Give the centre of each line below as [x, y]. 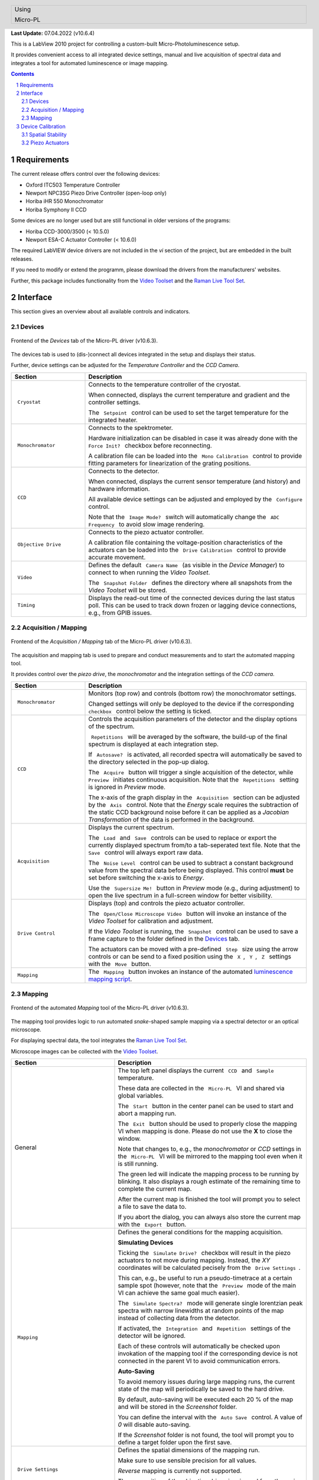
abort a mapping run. [147, 1114]
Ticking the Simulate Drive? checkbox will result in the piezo [204, 1253]
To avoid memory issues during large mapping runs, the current [206, 1382]
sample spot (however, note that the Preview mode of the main [207, 1286]
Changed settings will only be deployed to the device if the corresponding [191, 703]
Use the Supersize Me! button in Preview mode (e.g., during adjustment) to [194, 888]
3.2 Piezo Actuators [45, 143]
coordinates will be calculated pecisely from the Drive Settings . [209, 1268]
